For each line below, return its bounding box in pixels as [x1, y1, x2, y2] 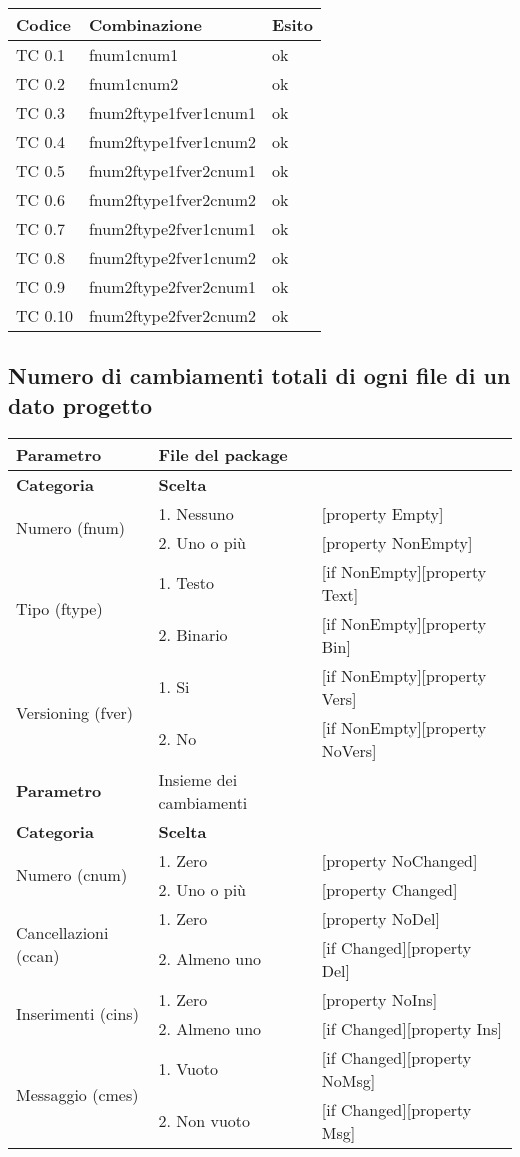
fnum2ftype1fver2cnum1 [88, 159, 257, 182]
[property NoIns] [321, 987, 438, 1011]
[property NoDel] [321, 906, 440, 930]
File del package [158, 442, 288, 466]
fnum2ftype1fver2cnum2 [88, 188, 257, 211]
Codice [16, 13, 71, 36]
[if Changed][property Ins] [321, 1016, 502, 1040]
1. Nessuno [158, 501, 234, 525]
